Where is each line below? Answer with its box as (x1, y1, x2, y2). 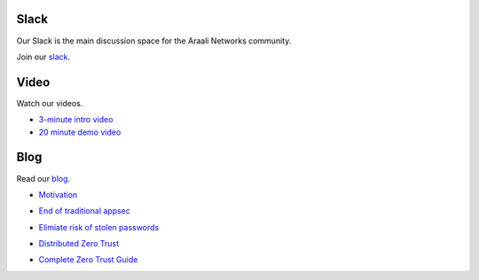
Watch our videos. (16, 97, 83, 108)
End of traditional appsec (38, 206, 130, 216)
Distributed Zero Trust (38, 238, 120, 249)
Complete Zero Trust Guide (38, 254, 138, 265)
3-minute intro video (38, 114, 114, 125)
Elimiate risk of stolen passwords (38, 222, 160, 232)
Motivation (38, 189, 78, 199)
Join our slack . (16, 51, 71, 62)
